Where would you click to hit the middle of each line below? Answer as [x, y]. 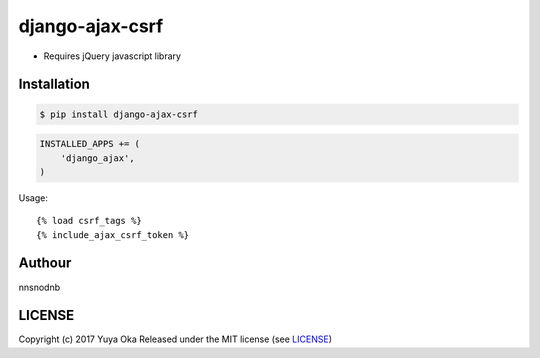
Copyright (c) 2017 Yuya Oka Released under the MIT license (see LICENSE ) [175, 339]
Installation [54, 84]
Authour [45, 263]
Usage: [33, 197]
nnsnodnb [39, 287]
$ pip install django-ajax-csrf [119, 114]
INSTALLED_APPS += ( [89, 144]
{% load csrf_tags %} [89, 221]
